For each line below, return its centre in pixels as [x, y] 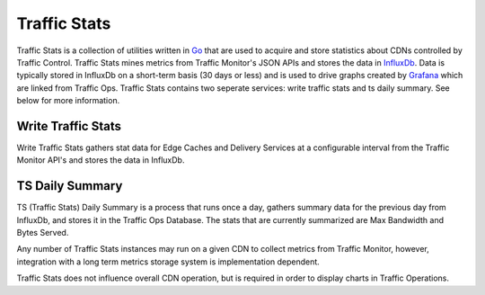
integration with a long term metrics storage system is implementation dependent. [168, 262]
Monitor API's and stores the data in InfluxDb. [101, 160]
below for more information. [68, 101]
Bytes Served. [43, 233]
